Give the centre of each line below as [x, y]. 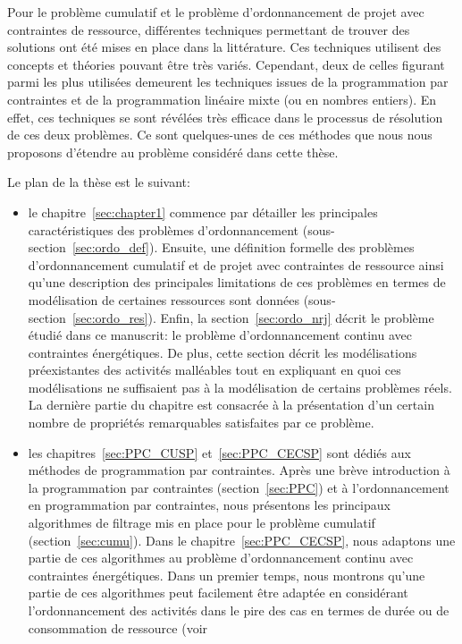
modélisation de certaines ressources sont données [164, 299]
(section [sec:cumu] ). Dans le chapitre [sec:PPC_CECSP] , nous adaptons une [242, 540]
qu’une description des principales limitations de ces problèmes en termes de [237, 282]
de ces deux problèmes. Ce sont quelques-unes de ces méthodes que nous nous [220, 135]
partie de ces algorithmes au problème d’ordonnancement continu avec [221, 558]
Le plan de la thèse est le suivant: [99, 182]
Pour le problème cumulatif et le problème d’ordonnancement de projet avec [216, 12]
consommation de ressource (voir [118, 627]
